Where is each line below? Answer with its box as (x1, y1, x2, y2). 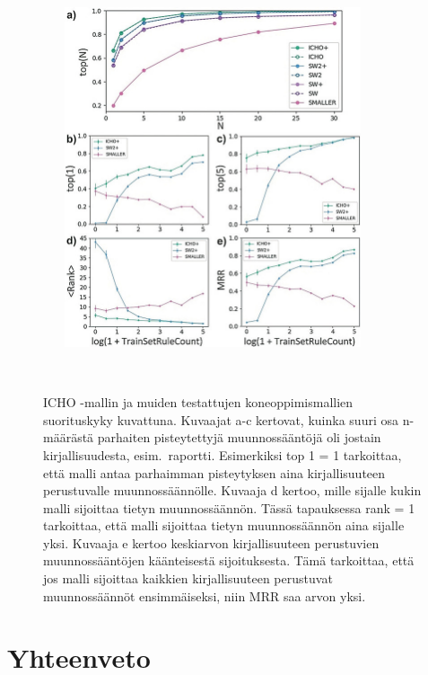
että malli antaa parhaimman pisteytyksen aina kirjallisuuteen (43, 463, 386, 482)
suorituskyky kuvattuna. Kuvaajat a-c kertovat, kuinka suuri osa (43, 410, 398, 429)
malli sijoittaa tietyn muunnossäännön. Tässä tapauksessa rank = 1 (43, 498, 415, 517)
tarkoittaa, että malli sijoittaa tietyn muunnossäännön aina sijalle (43, 516, 405, 535)
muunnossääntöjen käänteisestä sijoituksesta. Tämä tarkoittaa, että (43, 551, 415, 570)
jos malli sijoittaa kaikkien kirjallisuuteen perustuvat (43, 569, 333, 588)
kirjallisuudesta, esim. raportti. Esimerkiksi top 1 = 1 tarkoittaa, (43, 445, 402, 464)
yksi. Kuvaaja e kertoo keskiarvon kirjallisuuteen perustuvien (43, 533, 380, 552)
